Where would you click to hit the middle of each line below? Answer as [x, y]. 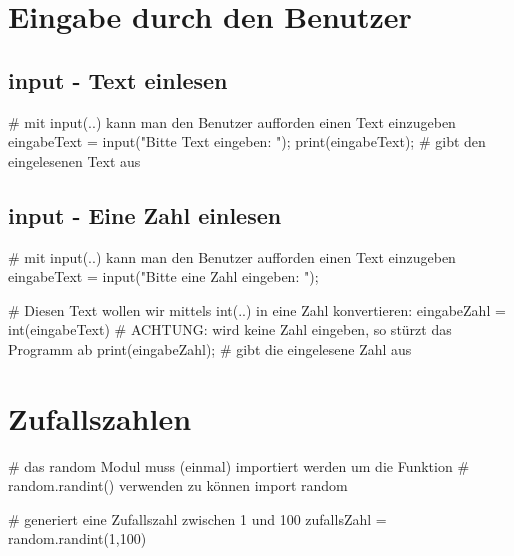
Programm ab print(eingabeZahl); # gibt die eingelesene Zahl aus [210, 348]
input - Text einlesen [118, 79]
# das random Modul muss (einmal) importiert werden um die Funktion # [239, 465]
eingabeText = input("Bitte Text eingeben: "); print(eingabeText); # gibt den [247, 141]
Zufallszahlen [100, 417]
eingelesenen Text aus [74, 160]
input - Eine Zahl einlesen [145, 214]
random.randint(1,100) [77, 538]
